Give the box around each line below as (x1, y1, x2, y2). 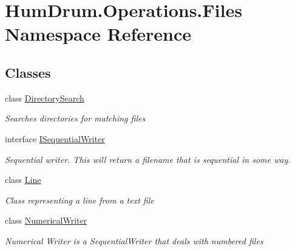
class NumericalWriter (5, 214, 87, 227)
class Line (5, 173, 41, 186)
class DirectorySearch (5, 91, 84, 104)
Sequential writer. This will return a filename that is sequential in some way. (5, 153, 291, 165)
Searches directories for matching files (5, 112, 146, 125)
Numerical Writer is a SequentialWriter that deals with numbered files (5, 234, 263, 247)
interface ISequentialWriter (5, 132, 105, 145)
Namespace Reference (5, 21, 191, 46)
